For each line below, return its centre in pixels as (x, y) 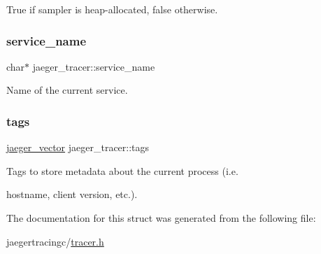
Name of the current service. (67, 90)
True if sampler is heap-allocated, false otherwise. (112, 9)
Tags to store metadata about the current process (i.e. (122, 170)
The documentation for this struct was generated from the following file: (161, 218)
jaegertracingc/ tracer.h (55, 241)
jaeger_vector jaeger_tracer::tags (78, 147)
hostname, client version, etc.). (72, 194)
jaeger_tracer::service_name (94, 66)
